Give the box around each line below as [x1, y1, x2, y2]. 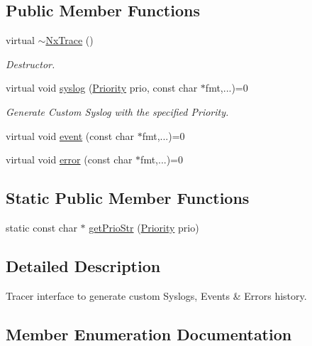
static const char [6, 220, 77, 234]
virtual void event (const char [6, 128, 135, 143]
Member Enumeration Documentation [6, 323, 292, 345]
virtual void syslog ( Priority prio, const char [6, 80, 198, 95]
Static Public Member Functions [6, 187, 250, 209]
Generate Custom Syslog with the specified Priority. [6, 104, 229, 119]
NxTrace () [45, 33, 94, 48]
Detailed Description [6, 254, 161, 276]
